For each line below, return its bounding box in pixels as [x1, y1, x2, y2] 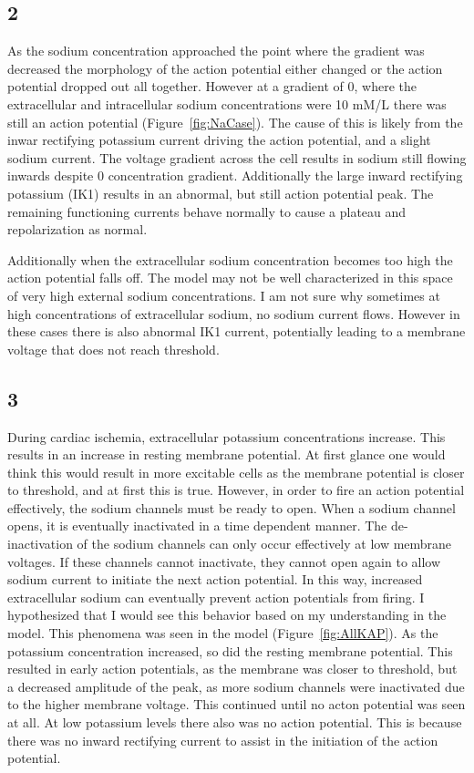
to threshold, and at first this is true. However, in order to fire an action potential [7, 480, 465, 500]
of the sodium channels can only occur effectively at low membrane [77, 534, 452, 553]
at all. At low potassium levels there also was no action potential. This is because [7, 713, 462, 731]
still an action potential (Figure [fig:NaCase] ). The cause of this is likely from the [7, 112, 463, 131]
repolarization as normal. [7, 220, 148, 239]
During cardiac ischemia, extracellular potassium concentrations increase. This [7, 427, 446, 446]
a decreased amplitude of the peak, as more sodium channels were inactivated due [7, 676, 465, 696]
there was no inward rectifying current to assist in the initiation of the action [7, 730, 438, 749]
